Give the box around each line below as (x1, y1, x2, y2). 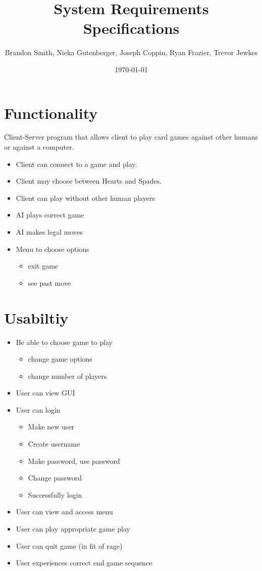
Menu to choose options (16, 243, 89, 254)
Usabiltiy (4, 307, 69, 328)
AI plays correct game (16, 209, 84, 220)
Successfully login (28, 489, 82, 500)
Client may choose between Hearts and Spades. (16, 175, 162, 186)
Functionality (4, 102, 98, 123)
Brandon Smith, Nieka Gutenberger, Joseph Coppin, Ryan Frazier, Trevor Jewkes (5, 47, 258, 58)
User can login (16, 404, 61, 415)
